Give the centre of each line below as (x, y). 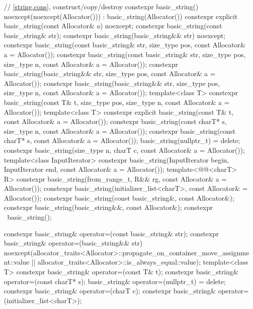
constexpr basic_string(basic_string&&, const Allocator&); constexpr (108, 207)
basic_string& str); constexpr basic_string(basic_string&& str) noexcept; (115, 35)
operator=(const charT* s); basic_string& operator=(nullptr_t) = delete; (115, 281)
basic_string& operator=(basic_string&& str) (73, 243)
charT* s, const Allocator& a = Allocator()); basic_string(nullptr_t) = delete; (122, 140)
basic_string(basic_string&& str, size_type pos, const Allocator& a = (110, 73)
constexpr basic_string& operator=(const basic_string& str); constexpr (111, 233)
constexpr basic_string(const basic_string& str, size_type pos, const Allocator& (125, 45)
